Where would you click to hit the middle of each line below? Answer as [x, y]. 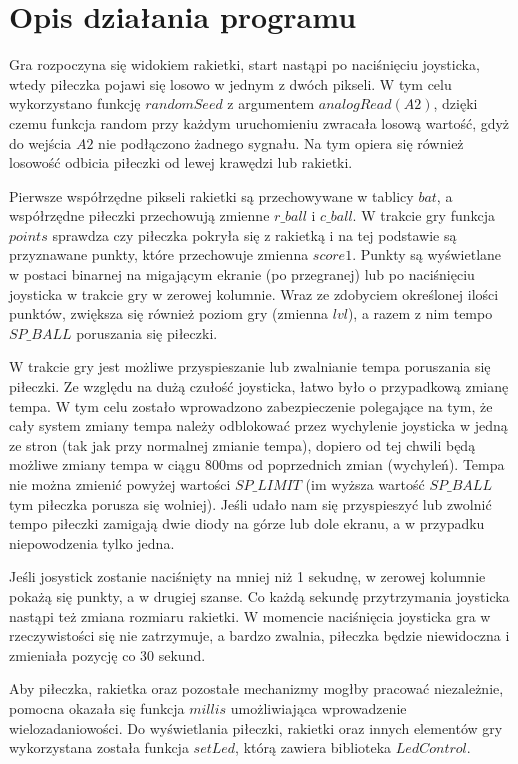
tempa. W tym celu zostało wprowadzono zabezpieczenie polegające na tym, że [251, 405]
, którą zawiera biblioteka [313, 747]
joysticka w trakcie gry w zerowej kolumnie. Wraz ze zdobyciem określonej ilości [254, 293]
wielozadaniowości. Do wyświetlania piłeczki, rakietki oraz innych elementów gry [256, 727]
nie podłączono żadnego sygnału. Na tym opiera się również [281, 142]
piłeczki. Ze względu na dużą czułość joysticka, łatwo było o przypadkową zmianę [259, 386]
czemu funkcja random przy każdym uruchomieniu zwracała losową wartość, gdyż [259, 122]
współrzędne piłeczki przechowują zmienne [139, 215]
